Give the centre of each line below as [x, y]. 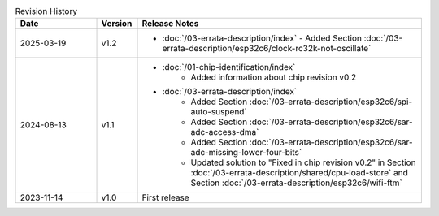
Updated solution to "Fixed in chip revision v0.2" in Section [303, 162]
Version [117, 24]
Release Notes [170, 24]
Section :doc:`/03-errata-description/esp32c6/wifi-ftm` [296, 183]
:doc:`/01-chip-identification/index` [229, 67]
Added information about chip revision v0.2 [274, 77]
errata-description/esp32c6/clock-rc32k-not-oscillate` [267, 49]
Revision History [46, 11]
